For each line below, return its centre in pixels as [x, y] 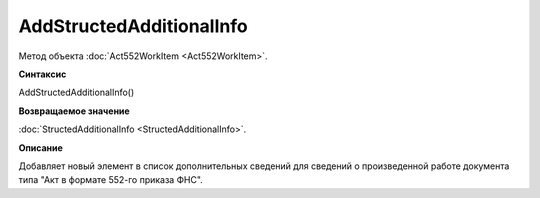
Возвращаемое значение [74, 111]
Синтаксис [42, 74]
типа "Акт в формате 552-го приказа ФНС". [111, 180]
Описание [41, 147]
